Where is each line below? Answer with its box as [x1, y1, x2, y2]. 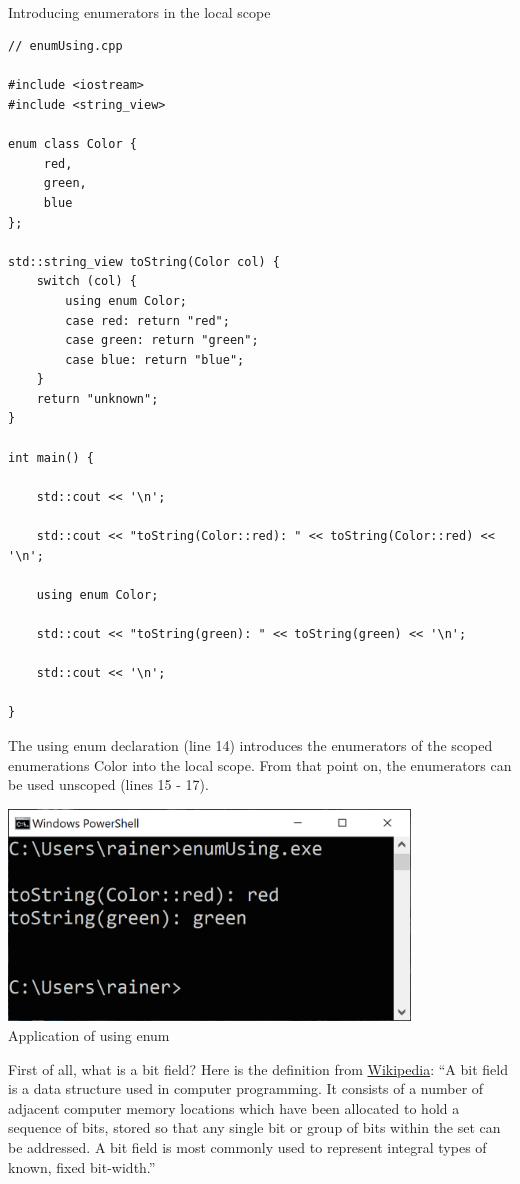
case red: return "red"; [65, 313, 230, 328]
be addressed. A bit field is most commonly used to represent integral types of [8, 1136, 487, 1157]
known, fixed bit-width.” [8, 1156, 156, 1177]
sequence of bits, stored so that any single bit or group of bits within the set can [8, 1117, 501, 1138]
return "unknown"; [36, 391, 159, 406]
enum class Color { [8, 137, 137, 152]
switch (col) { [36, 274, 137, 289]
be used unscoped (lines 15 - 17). [8, 774, 209, 795]
